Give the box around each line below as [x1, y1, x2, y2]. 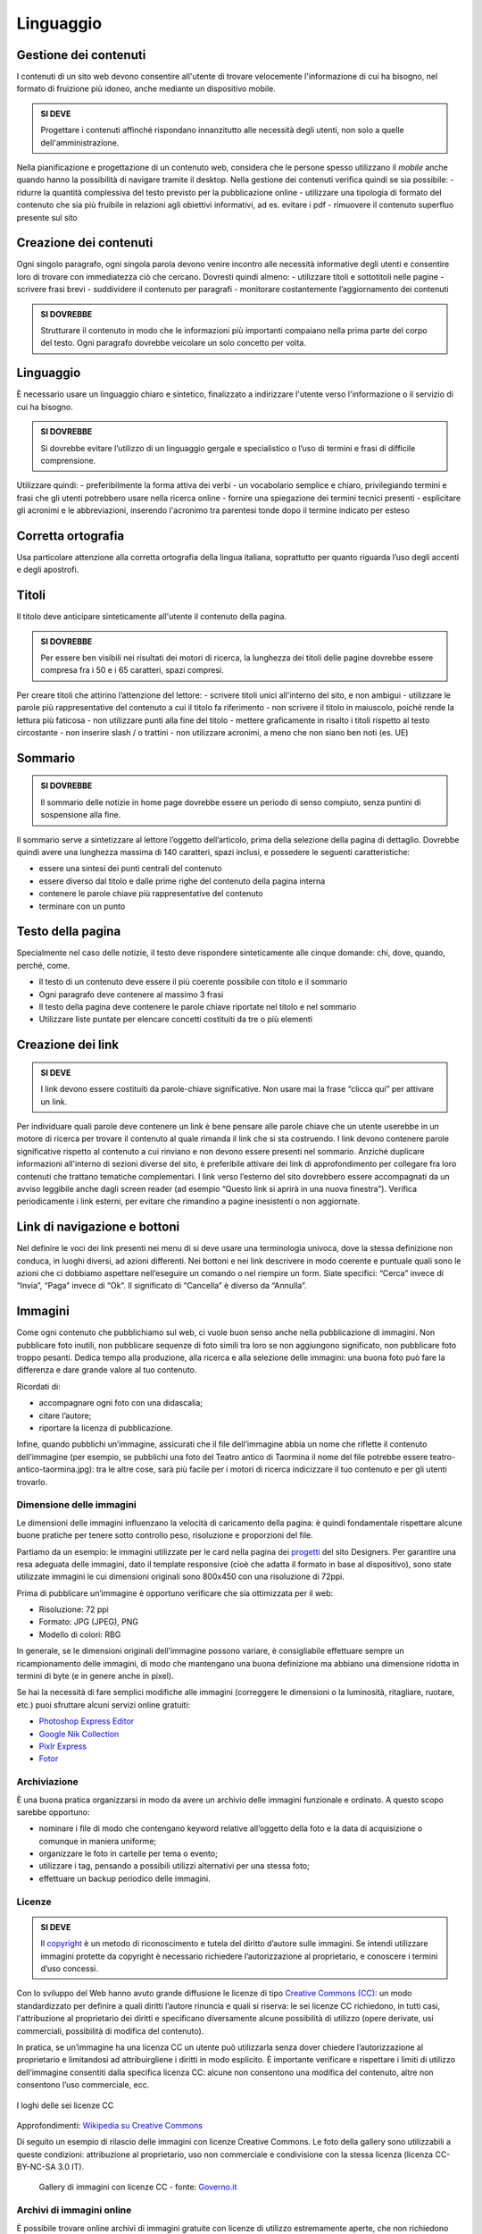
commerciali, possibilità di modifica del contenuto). [16, 2025, 204, 2037]
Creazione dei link [16, 1037, 120, 1053]
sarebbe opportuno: [16, 1806, 90, 1818]
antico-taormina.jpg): [16, 1464, 95, 1474]
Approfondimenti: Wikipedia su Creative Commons [16, 2120, 203, 2130]
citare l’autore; [38, 1410, 92, 1421]
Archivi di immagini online [16, 2204, 132, 2216]
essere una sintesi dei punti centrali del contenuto [38, 863, 222, 874]
